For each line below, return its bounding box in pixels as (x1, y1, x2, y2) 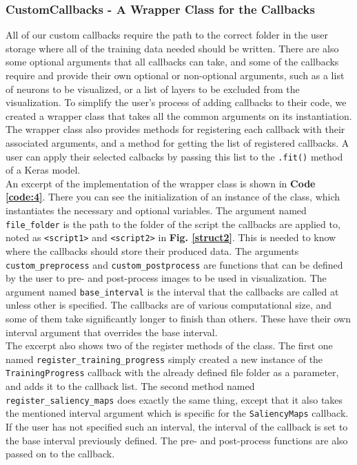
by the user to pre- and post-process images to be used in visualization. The (6, 271, 327, 285)
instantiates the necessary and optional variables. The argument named (6, 203, 307, 217)
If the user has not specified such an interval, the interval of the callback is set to (6, 420, 348, 433)
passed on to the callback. (6, 446, 115, 461)
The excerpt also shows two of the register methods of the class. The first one (6, 338, 333, 353)
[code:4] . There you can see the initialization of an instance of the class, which (6, 189, 340, 204)
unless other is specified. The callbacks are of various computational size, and (6, 298, 332, 312)
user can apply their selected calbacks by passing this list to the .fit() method (6, 149, 343, 163)
